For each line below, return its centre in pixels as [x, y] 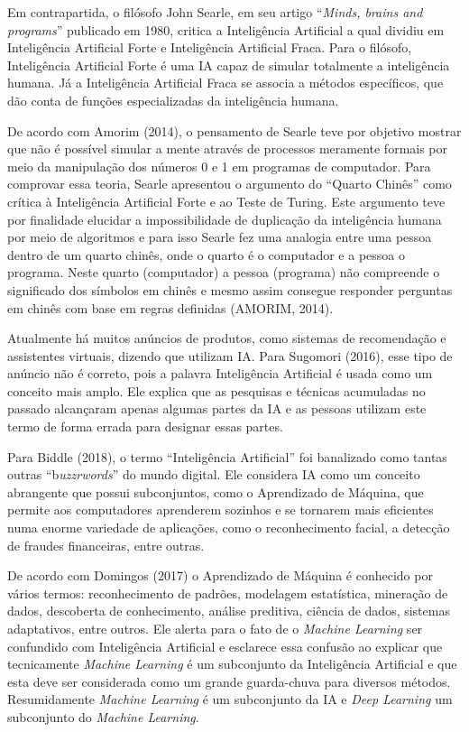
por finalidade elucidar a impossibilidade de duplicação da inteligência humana [225, 219]
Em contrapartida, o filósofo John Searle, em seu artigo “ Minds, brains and [215, 12]
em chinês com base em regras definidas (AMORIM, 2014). [170, 307]
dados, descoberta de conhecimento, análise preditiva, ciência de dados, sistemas [229, 611]
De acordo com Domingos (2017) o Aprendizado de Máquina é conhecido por [220, 575]
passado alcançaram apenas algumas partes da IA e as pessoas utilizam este [217, 408]
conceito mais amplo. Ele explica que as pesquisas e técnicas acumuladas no [216, 390]
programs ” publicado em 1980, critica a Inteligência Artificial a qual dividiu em [226, 29]
